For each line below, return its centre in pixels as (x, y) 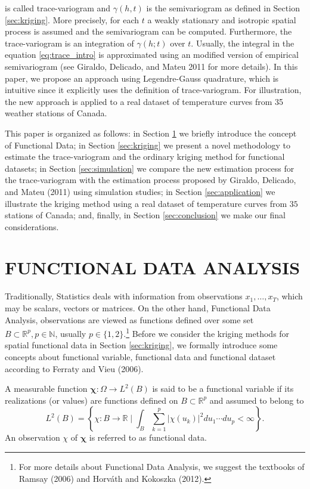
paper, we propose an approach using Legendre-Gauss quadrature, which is (142, 78)
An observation (32, 437)
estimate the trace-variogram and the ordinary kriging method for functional (145, 157)
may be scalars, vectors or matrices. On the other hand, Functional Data (138, 308)
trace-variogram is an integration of (69, 43)
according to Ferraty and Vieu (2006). (74, 368)
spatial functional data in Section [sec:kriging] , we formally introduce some (141, 345)
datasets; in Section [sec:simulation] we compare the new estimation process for (150, 168)
